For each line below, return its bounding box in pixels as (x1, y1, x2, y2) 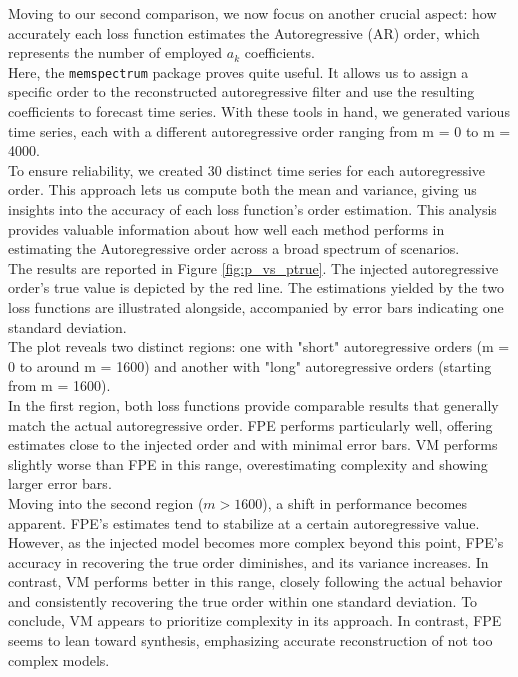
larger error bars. (8, 473, 112, 494)
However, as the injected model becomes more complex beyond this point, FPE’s (8, 532, 504, 553)
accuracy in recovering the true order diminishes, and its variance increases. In (8, 551, 489, 572)
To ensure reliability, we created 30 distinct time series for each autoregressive (8, 159, 486, 180)
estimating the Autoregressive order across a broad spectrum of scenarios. (8, 238, 460, 259)
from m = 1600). (8, 375, 111, 396)
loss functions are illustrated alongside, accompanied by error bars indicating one (8, 296, 504, 317)
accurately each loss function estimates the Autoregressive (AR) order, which (8, 22, 480, 43)
